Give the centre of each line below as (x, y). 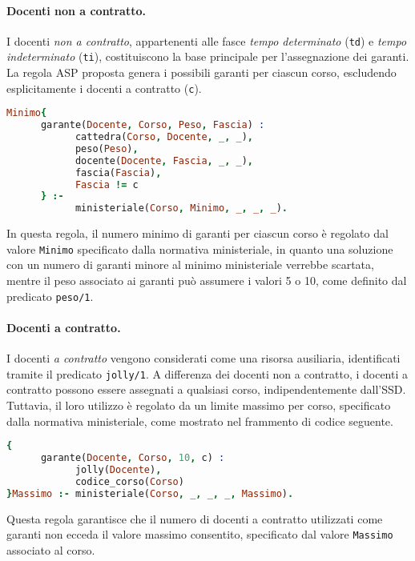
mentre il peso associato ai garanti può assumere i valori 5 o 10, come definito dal (207, 280)
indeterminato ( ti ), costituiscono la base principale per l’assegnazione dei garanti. (208, 56)
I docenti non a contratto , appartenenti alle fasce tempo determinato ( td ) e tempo (207, 40)
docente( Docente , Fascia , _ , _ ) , (164, 160)
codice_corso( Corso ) (129, 481)
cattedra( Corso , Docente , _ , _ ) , (164, 137)
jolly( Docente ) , (118, 469)
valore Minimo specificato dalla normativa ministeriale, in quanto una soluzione (200, 248)
